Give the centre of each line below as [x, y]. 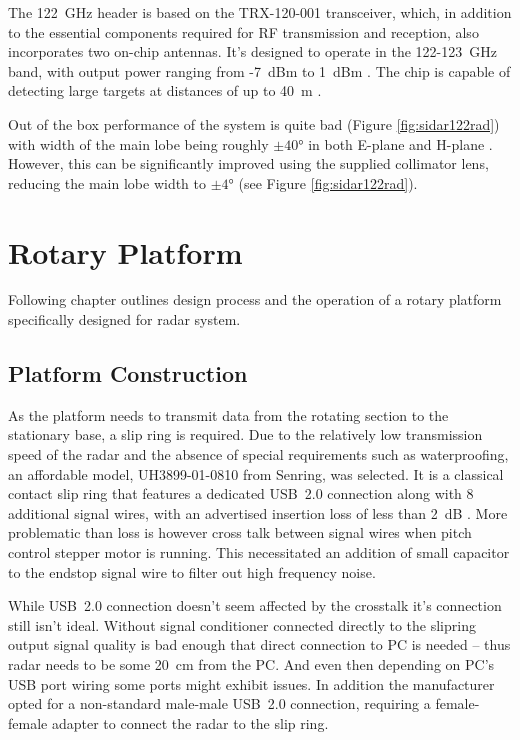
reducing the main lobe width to [107, 182]
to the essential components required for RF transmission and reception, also [243, 31]
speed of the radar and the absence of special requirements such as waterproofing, [258, 454]
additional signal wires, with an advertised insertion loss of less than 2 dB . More [258, 512]
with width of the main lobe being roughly [138, 143]
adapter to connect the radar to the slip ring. [190, 722]
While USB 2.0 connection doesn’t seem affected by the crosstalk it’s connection [255, 605]
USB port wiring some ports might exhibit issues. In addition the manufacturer [251, 683]
